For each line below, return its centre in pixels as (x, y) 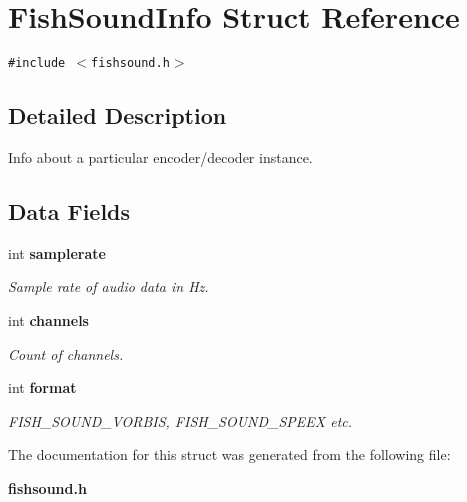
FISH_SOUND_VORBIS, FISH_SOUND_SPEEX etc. (180, 420)
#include (37, 63)
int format (42, 387)
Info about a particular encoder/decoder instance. (160, 156)
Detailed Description (117, 115)
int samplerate (57, 252)
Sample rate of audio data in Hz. (108, 286)
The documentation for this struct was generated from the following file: (229, 454)
